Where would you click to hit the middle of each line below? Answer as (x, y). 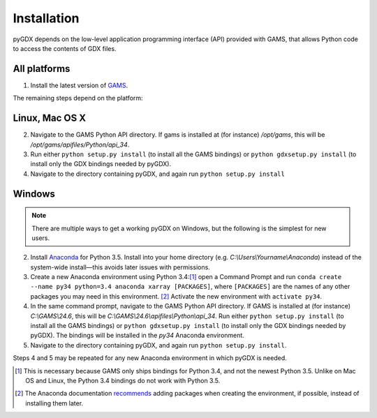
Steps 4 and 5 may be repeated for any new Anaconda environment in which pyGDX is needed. (150, 358)
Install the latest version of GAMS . (79, 85)
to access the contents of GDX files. (65, 48)
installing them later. (54, 403)
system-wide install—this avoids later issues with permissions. (120, 267)
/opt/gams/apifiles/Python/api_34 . (80, 144)
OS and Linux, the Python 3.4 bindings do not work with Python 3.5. (123, 380)
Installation (46, 18)
